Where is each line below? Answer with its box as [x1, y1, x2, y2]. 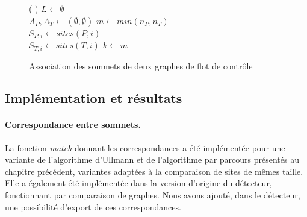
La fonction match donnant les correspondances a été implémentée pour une [5, 141, 285, 154]
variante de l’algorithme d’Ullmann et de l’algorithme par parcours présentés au [5, 153, 299, 166]
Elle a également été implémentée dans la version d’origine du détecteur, [5, 177, 272, 189]
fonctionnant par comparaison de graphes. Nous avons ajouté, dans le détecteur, [5, 189, 300, 201]
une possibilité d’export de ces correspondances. [5, 200, 181, 213]
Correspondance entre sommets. [5, 118, 141, 131]
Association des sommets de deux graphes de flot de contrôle [29, 59, 253, 72]
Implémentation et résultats [5, 89, 182, 107]
